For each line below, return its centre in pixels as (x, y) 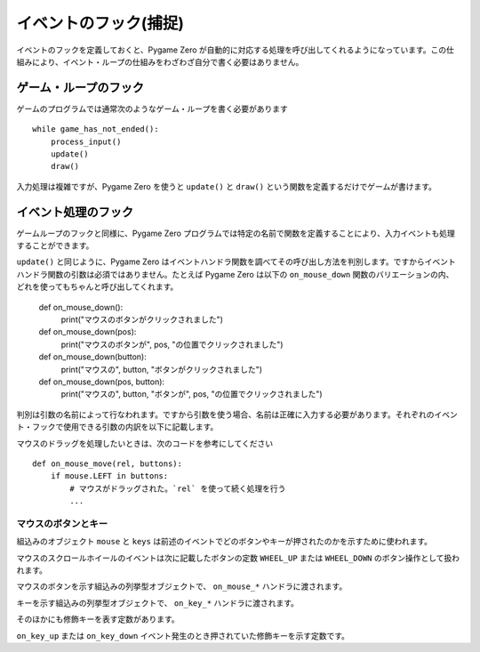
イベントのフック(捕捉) (100, 23)
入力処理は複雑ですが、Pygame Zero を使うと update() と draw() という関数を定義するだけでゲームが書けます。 (227, 186)
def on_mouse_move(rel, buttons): (107, 463)
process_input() (86, 141)
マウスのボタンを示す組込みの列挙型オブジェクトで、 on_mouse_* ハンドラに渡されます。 (182, 586)
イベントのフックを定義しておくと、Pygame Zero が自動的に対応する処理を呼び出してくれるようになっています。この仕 (236, 50)
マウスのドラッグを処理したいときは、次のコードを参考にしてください (145, 443)
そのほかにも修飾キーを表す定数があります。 (98, 619)
